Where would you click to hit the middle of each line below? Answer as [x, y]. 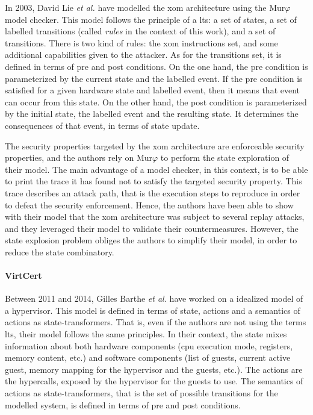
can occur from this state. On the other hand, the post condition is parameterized [156, 101]
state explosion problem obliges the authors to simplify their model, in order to [151, 240]
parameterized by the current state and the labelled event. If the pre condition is [154, 78]
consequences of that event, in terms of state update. [102, 125]
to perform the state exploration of [225, 158]
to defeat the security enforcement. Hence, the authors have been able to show [149, 204]
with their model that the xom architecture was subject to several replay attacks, [155, 217]
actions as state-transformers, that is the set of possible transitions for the [141, 393]
